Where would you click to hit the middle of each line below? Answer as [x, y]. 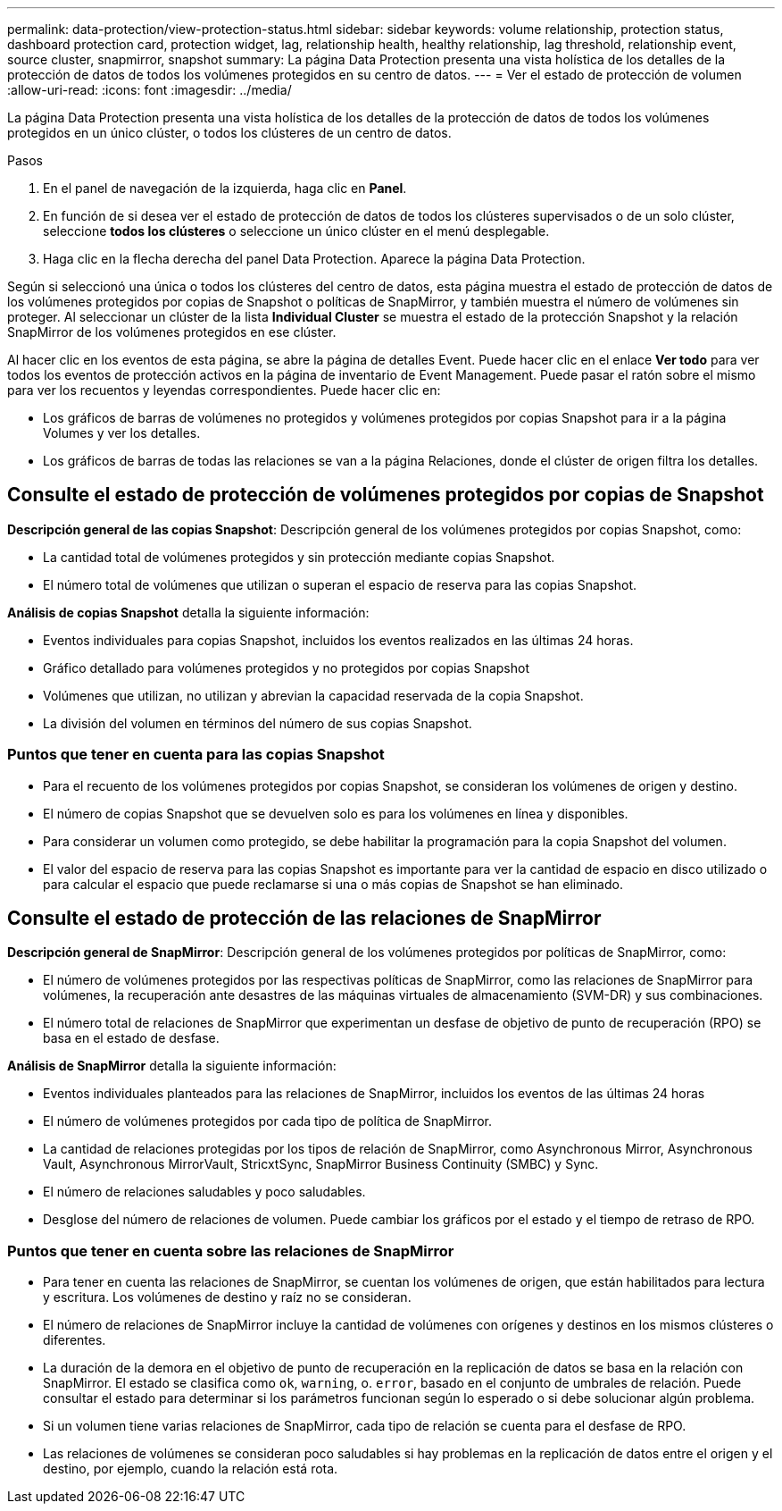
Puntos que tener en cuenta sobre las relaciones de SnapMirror [231, 1251]
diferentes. [75, 1340]
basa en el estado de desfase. [131, 1038]
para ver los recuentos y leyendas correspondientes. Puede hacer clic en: [224, 390]
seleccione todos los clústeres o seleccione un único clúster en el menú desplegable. [296, 231]
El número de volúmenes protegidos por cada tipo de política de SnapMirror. [267, 1121]
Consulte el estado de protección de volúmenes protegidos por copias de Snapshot [386, 495]
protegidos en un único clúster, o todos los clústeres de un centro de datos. [229, 133]
